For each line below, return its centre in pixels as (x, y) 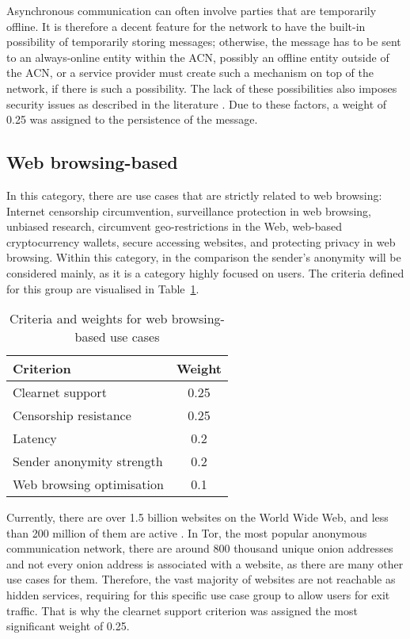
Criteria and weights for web (89, 319)
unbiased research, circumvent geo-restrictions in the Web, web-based (175, 226)
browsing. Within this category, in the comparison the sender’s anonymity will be (204, 257)
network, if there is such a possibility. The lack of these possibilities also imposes (202, 88)
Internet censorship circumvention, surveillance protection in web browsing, (189, 210)
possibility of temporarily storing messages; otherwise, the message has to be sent (204, 42)
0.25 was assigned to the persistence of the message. (132, 119)
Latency (35, 438)
